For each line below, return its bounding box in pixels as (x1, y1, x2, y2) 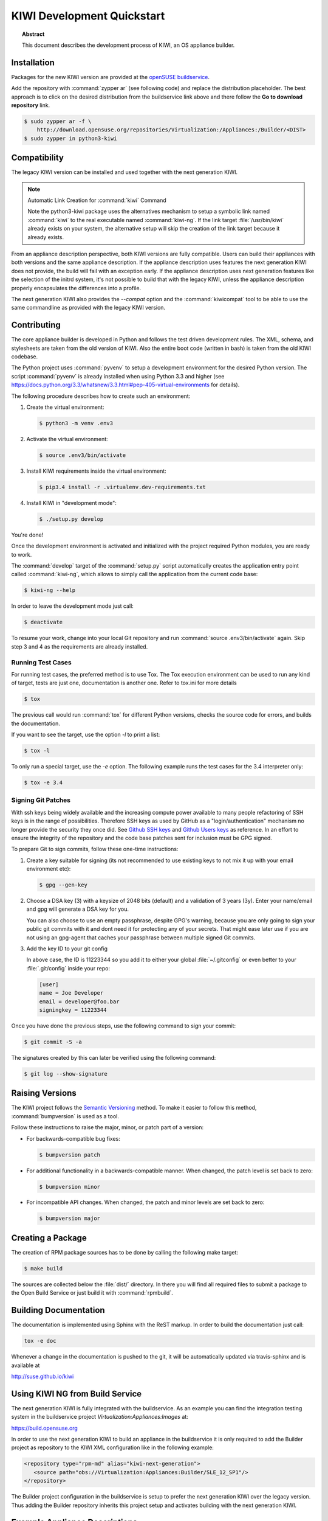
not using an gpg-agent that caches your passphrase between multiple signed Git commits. (26, 934, 256, 941)
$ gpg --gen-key (39, 882, 88, 888)
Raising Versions (11, 1088, 77, 1098)
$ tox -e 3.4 (24, 779, 63, 786)
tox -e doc (24, 1337, 56, 1345)
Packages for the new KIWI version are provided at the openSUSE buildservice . (11, 73, 210, 80)
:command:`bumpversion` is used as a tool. (11, 1112, 120, 1119)
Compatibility (11, 153, 64, 163)
